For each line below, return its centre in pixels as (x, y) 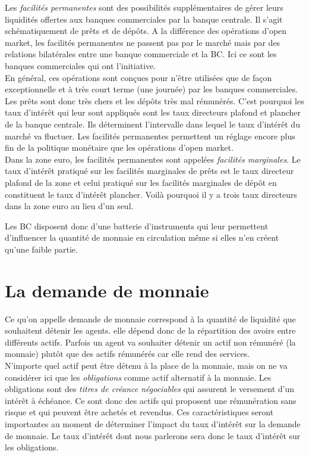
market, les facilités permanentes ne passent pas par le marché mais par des (143, 42)
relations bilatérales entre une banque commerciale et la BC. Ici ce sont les (141, 54)
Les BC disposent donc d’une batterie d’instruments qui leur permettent (137, 226)
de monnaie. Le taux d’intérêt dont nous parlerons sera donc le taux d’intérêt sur (153, 435)
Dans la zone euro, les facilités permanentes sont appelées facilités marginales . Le (153, 159)
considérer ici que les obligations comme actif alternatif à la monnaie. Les (138, 377)
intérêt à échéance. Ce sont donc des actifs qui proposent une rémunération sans (151, 400)
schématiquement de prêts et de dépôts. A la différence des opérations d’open (146, 31)
